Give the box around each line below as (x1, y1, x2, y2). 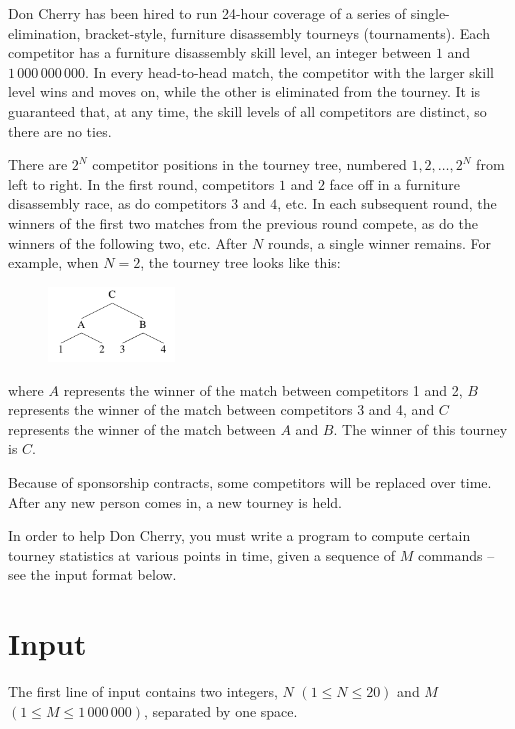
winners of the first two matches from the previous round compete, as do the (8, 212, 478, 233)
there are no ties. (8, 120, 112, 141)
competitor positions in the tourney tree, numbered (92, 154, 407, 175)
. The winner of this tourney (333, 418, 508, 439)
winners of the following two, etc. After (8, 232, 248, 253)
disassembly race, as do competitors (8, 193, 227, 214)
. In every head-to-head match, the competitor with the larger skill (84, 61, 494, 82)
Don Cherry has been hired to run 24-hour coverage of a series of (8, 3, 407, 23)
